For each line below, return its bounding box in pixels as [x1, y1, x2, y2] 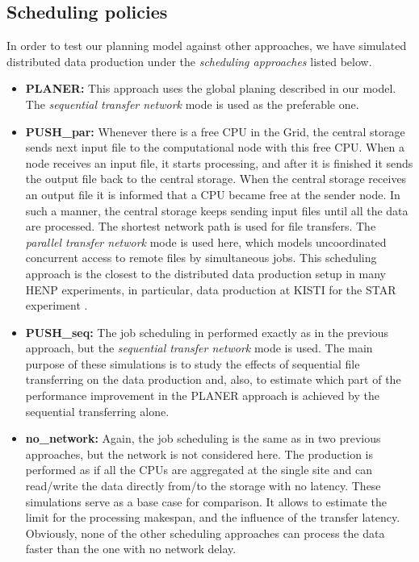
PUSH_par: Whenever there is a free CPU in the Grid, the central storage [25, 123, 405, 139]
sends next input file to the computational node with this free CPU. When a [25, 139, 404, 156]
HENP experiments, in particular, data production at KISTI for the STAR [25, 281, 396, 298]
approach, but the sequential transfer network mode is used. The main [25, 339, 373, 356]
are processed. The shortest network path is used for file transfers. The [25, 218, 376, 235]
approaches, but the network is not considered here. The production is [25, 445, 374, 462]
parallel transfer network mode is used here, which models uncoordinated [25, 233, 387, 250]
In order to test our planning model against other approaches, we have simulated [6, 37, 407, 54]
